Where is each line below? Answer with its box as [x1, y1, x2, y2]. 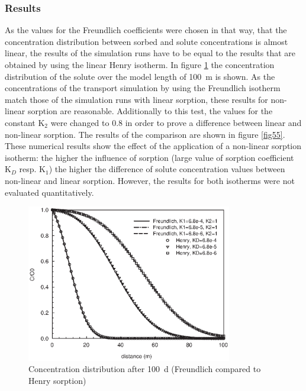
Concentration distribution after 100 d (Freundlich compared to [28, 363, 261, 375]
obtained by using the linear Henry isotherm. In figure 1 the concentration [5, 59, 275, 70]
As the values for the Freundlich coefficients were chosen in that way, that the [5, 24, 287, 36]
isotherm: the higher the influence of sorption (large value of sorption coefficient [5, 151, 294, 163]
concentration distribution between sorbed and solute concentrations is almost [5, 35, 288, 47]
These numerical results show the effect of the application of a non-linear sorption [5, 140, 302, 152]
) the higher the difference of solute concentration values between [49, 163, 285, 175]
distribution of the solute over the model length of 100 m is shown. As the [5, 70, 275, 82]
